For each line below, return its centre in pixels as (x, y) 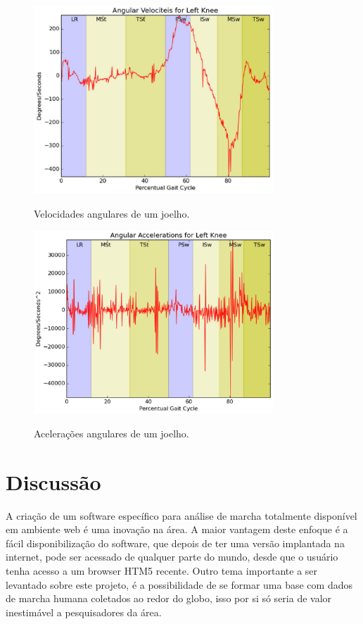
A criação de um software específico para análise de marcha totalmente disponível (181, 515)
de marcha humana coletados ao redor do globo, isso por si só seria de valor (169, 598)
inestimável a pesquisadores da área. (84, 612)
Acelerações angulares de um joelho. (112, 433)
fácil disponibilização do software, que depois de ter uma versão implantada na (175, 543)
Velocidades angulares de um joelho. (112, 213)
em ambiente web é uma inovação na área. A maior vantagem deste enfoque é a (177, 529)
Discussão (53, 481)
